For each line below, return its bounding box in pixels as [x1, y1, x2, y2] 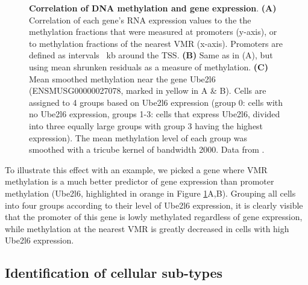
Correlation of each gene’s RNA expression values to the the [29, 13, 251, 26]
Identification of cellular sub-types [5, 263, 223, 282]
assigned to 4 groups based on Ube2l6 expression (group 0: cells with [29, 96, 283, 108]
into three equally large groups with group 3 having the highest [29, 119, 263, 132]
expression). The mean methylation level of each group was [29, 131, 247, 144]
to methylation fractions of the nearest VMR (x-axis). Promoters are [29, 37, 283, 49]
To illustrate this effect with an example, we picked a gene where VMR [5, 163, 268, 176]
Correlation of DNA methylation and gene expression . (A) [29, 2, 277, 14]
